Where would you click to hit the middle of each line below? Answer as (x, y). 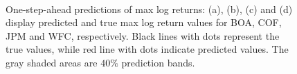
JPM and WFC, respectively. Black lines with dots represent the (143, 35)
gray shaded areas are (52, 62)
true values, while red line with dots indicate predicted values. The (147, 49)
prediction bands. (158, 62)
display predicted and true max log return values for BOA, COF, (144, 22)
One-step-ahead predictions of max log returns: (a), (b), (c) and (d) (149, 9)
